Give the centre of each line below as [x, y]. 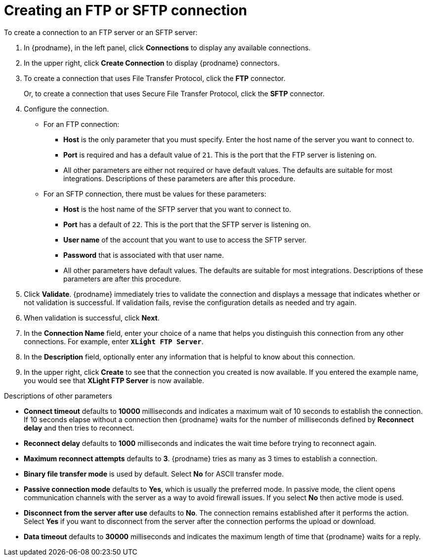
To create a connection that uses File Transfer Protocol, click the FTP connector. [155, 78]
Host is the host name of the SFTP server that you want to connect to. [177, 209]
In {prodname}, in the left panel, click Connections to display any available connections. [167, 47]
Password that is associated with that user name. [144, 255]
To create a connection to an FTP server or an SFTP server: [101, 32]
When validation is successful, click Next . [92, 318]
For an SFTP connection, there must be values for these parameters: [155, 194]
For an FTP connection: [82, 124]
